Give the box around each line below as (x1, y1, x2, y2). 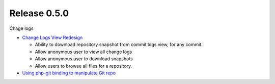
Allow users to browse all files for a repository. (35, 63, 132, 69)
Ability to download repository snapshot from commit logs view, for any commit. (35, 41, 203, 48)
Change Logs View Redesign (22, 34, 83, 40)
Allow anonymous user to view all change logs (35, 49, 132, 55)
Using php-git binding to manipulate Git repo (22, 70, 116, 76)
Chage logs (9, 25, 34, 31)
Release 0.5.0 (9, 8, 69, 19)
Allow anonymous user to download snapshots (35, 56, 133, 62)
